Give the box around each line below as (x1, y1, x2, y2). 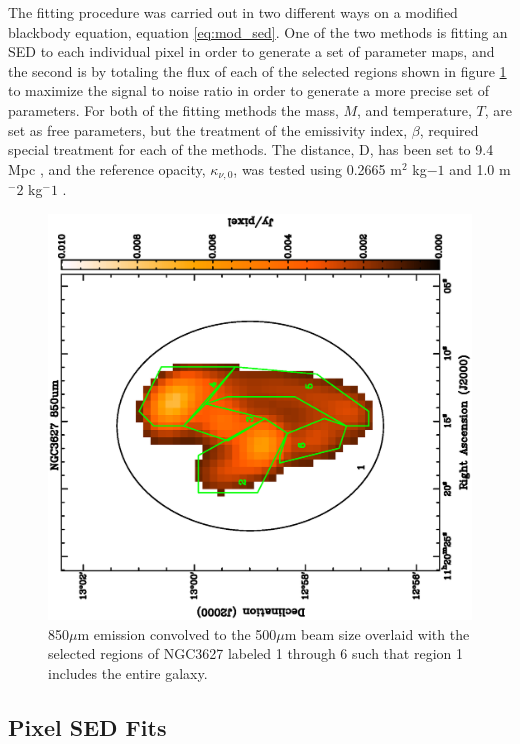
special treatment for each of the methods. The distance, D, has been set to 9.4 (8, 139, 494, 160)
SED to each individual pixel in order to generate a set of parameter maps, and (8, 41, 495, 62)
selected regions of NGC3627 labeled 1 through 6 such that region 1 (48, 643, 463, 664)
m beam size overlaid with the (284, 623, 470, 644)
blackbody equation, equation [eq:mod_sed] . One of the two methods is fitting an (8, 21, 508, 42)
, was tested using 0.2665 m (233, 158, 402, 179)
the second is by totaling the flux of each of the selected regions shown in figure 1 (8, 60, 507, 81)
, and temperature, (357, 99, 472, 120)
